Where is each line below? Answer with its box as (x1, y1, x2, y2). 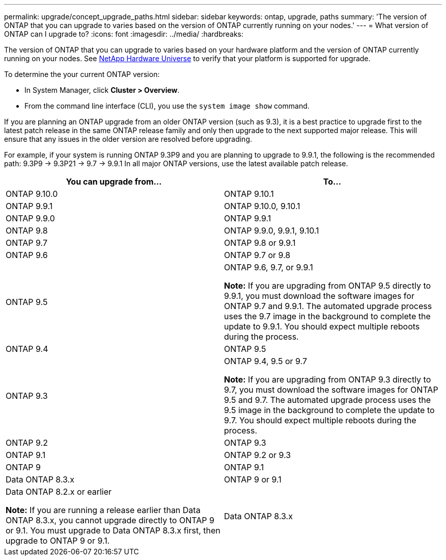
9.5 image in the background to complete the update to (224, 405, 435, 415)
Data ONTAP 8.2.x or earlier (6, 487, 112, 497)
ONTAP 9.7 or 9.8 (224, 250, 291, 260)
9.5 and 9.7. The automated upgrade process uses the (224, 395, 431, 405)
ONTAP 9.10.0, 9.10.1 (224, 201, 300, 211)
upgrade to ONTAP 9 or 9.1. (6, 536, 110, 546)
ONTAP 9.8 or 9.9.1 (224, 238, 296, 248)
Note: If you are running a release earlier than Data (6, 505, 201, 515)
